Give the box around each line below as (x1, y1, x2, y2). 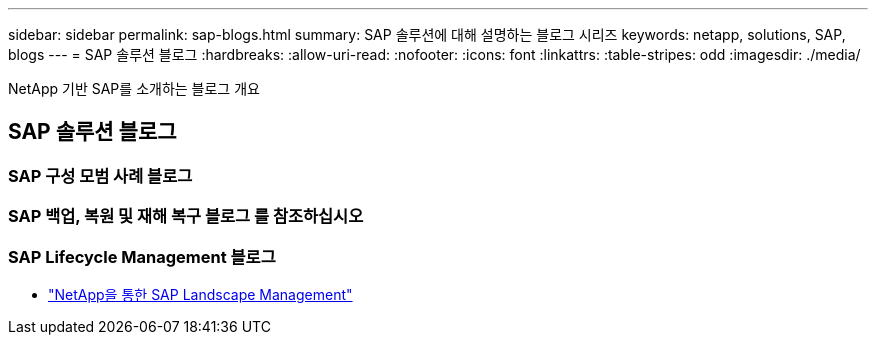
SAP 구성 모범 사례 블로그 (8, 165, 193, 186)
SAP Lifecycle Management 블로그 (8, 246, 276, 267)
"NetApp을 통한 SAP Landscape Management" (48, 285, 353, 303)
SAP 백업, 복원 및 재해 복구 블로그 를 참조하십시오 (8, 206, 364, 227)
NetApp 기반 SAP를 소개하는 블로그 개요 (8, 80, 260, 97)
